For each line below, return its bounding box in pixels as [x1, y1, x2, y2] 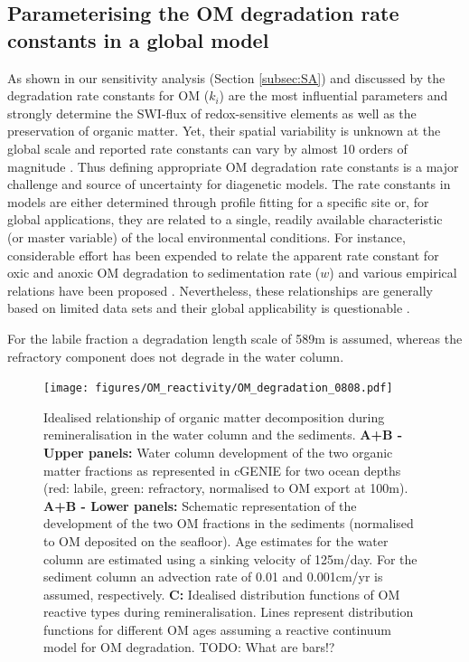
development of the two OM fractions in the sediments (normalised [43, 514, 414, 533]
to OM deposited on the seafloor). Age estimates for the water [43, 531, 389, 550]
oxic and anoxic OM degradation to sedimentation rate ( [7, 263, 321, 282]
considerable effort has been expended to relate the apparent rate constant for [7, 245, 439, 264]
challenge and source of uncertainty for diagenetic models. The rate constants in [7, 175, 451, 194]
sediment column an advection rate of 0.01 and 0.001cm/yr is [43, 567, 383, 586]
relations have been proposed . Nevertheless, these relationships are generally [7, 280, 433, 299]
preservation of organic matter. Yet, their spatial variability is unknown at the [7, 121, 441, 140]
